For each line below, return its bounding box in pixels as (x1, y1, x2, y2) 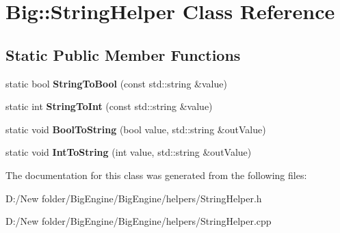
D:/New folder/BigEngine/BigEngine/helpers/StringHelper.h (5, 191, 262, 205)
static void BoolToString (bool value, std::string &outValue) (5, 122, 266, 136)
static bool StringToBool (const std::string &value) (5, 76, 227, 90)
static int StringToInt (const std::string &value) (5, 99, 213, 113)
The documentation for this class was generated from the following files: (5, 167, 307, 182)
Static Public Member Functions (5, 44, 241, 65)
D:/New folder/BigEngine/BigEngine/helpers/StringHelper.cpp (5, 214, 272, 228)
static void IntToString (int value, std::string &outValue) (5, 145, 252, 159)
